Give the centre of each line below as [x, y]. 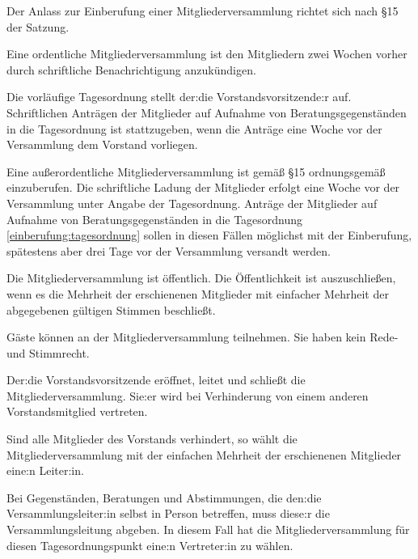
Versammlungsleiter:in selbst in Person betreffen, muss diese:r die [168, 513]
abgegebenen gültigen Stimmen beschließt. [111, 309]
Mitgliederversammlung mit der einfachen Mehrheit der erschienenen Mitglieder [204, 454]
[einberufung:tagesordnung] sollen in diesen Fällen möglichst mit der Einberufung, [209, 235]
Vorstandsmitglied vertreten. [77, 411]
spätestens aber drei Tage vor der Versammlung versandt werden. [169, 250]
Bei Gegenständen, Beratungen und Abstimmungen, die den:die [164, 497]
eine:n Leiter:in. [45, 470]
